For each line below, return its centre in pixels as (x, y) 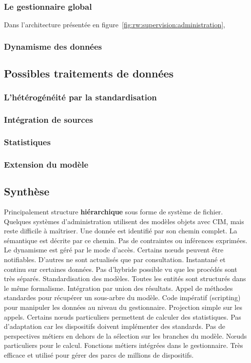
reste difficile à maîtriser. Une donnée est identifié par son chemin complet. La (121, 231)
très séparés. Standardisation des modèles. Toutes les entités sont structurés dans (125, 278)
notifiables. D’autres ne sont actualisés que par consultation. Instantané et (115, 259)
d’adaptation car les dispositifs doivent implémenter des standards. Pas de (115, 326)
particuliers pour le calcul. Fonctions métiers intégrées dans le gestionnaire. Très (124, 345)
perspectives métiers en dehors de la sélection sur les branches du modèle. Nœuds (125, 335)
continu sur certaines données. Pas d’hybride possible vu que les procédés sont (121, 269)
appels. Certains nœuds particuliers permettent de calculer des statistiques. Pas (123, 316)
